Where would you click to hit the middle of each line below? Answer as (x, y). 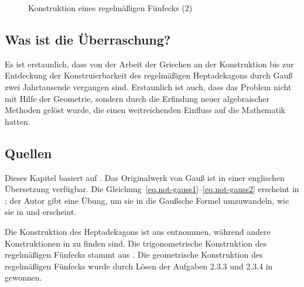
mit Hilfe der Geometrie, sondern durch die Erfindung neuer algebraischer (137, 98)
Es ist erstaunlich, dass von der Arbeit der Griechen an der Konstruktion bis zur (149, 64)
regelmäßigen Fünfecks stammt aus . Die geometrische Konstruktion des (134, 254)
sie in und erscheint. (41, 212)
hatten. (18, 121)
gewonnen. (23, 277)
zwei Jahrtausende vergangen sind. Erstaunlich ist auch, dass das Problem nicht (148, 86)
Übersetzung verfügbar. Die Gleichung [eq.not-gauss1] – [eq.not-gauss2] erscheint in (152, 189)
